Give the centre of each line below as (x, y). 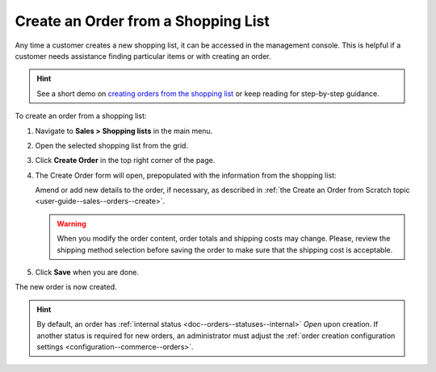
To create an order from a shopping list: (81, 116)
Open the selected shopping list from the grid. (112, 145)
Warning (71, 224)
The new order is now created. (66, 287)
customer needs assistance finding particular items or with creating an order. (143, 56)
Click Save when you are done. (87, 272)
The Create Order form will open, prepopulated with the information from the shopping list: (186, 175)
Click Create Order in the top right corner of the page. (125, 161)
